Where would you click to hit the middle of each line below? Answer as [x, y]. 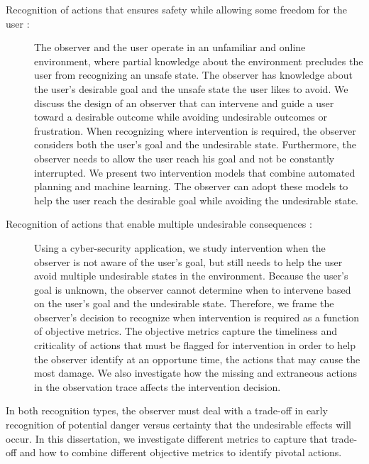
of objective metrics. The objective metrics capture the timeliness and [186, 331]
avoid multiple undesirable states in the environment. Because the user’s [191, 276]
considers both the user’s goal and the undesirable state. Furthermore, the [195, 144]
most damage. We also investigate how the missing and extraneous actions [196, 373]
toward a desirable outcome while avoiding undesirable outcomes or [181, 117]
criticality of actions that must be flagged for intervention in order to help [195, 345]
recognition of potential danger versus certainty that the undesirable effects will [179, 425]
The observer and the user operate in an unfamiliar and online [170, 47]
